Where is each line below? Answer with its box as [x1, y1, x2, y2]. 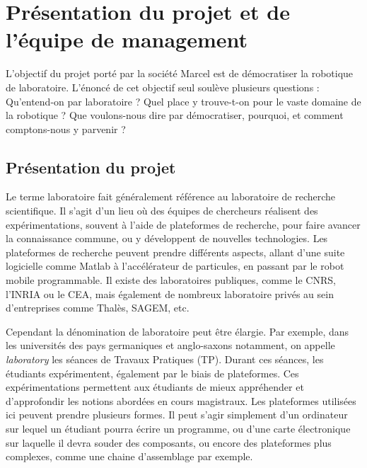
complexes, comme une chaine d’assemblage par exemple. [6, 449, 253, 464]
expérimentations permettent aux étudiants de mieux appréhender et [6, 379, 304, 394]
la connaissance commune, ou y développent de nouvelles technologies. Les [6, 231, 328, 246]
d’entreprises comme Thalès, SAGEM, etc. [6, 300, 190, 315]
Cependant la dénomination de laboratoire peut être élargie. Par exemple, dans [6, 324, 349, 338]
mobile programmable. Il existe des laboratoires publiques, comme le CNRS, [6, 273, 336, 287]
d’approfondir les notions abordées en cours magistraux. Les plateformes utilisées [6, 393, 356, 408]
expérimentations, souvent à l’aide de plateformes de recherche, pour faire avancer [6, 217, 361, 232]
